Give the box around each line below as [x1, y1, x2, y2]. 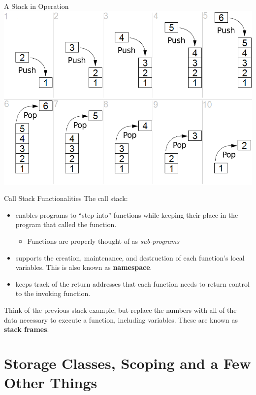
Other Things [4, 372, 97, 393]
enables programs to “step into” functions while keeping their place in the [15, 209, 238, 220]
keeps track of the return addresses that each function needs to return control [15, 278, 250, 289]
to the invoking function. [15, 288, 91, 298]
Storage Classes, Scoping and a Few [4, 353, 251, 373]
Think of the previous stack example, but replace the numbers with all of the [4, 305, 237, 315]
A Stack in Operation [4, 1, 69, 11]
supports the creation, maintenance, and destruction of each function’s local [15, 252, 245, 263]
